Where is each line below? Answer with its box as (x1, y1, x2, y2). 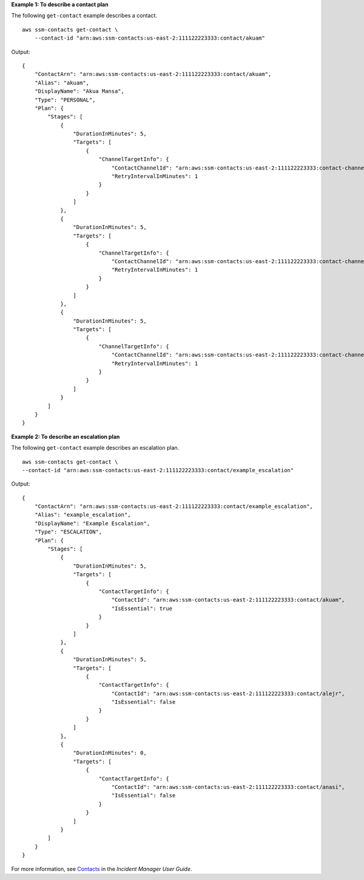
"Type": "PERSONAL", (34, 96, 96, 103)
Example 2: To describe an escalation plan (11, 433, 120, 440)
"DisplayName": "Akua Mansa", (34, 88, 124, 95)
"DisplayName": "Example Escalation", (34, 520, 150, 527)
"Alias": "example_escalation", (34, 511, 131, 518)
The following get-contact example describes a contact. (11, 12, 158, 19)
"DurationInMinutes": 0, (73, 749, 147, 757)
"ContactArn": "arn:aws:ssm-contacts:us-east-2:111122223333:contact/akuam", (34, 70, 272, 78)
